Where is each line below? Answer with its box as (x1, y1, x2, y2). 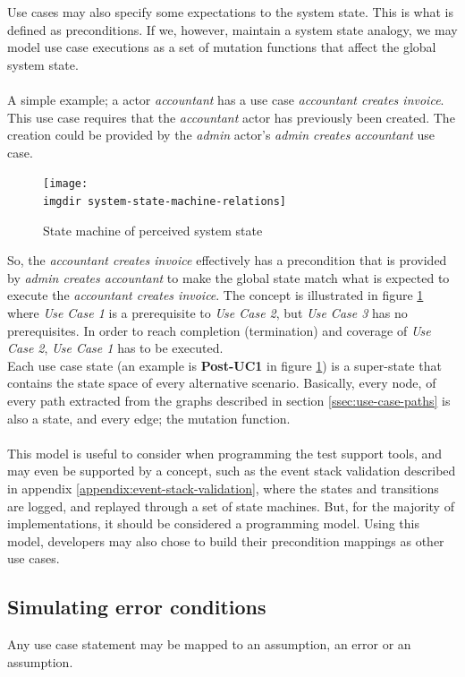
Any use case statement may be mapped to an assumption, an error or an (7, 635, 411, 654)
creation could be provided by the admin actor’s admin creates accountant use (7, 125, 435, 144)
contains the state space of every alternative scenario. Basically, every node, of (7, 373, 436, 392)
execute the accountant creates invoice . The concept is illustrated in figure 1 (7, 286, 424, 304)
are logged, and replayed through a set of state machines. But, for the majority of (7, 496, 454, 515)
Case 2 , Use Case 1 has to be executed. (7, 338, 224, 357)
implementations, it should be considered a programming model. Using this (7, 514, 419, 533)
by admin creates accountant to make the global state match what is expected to (7, 268, 450, 287)
